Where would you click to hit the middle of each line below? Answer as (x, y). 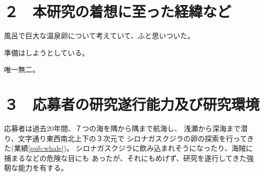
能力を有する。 (43, 168)
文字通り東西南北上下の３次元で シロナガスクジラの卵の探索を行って (132, 138)
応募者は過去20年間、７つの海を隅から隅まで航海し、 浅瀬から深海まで (122, 128)
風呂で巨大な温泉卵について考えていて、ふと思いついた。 (99, 36)
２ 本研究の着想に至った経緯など (118, 11)
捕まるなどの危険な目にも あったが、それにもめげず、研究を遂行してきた (125, 158)
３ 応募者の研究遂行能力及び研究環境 (132, 104)
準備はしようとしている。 (47, 52)
